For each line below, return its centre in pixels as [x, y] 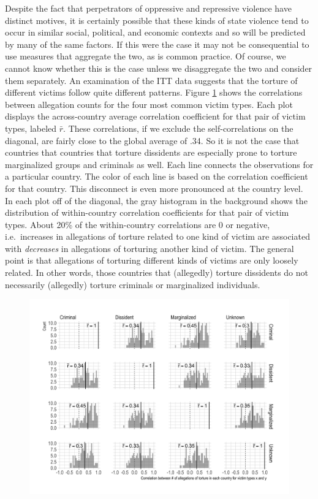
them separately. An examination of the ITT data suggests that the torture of [151, 80]
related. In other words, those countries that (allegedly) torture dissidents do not [157, 272]
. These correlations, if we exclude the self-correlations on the [178, 128]
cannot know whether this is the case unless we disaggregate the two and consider [159, 68]
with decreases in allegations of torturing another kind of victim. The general [150, 248]
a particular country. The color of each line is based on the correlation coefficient [157, 176]
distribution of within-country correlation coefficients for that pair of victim [147, 212]
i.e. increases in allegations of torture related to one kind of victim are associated [157, 236]
